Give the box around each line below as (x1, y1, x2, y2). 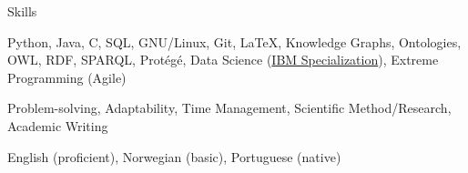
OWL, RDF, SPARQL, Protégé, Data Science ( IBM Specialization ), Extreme (7, 50, 439, 69)
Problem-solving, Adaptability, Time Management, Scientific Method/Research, (7, 98, 452, 117)
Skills (7, 2, 37, 20)
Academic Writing (7, 116, 108, 135)
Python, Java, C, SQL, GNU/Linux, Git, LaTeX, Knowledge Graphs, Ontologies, (7, 32, 462, 51)
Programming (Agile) (7, 67, 127, 86)
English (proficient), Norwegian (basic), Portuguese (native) (7, 147, 341, 166)
